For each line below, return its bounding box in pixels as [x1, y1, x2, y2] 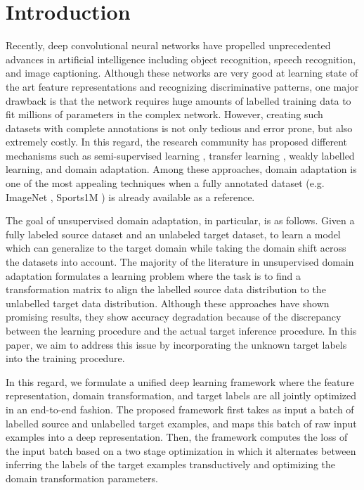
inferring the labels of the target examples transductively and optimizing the [6, 457, 336, 472]
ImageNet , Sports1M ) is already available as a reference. [6, 189, 255, 204]
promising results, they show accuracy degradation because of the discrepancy [6, 309, 342, 324]
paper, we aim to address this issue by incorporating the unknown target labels [6, 337, 347, 352]
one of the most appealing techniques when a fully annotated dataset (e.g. [6, 176, 325, 191]
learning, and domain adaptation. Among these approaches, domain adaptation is [6, 162, 357, 176]
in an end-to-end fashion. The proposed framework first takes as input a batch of [6, 401, 354, 416]
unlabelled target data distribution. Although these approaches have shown [6, 295, 330, 310]
